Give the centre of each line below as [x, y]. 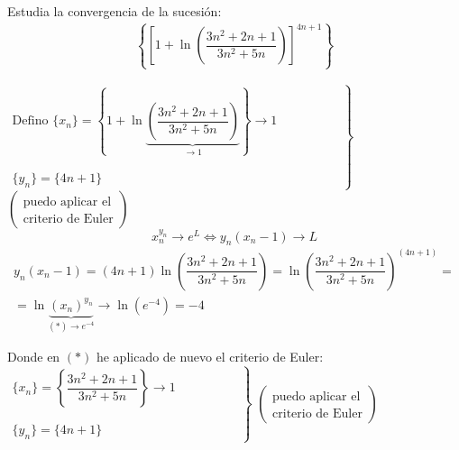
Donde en [34, 357]
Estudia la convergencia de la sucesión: [115, 11]
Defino [30, 121]
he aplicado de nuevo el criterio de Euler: [210, 357]
